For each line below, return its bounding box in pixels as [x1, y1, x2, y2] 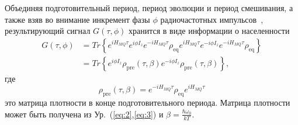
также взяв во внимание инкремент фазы [5, 13, 150, 25]
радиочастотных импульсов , [160, 13, 264, 25]
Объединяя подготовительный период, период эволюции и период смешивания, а [5, 2, 293, 13]
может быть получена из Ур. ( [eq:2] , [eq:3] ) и [5, 107, 164, 120]
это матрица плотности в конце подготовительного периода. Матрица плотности [5, 96, 290, 109]
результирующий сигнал [5, 25, 91, 37]
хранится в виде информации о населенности [128, 25, 290, 37]
